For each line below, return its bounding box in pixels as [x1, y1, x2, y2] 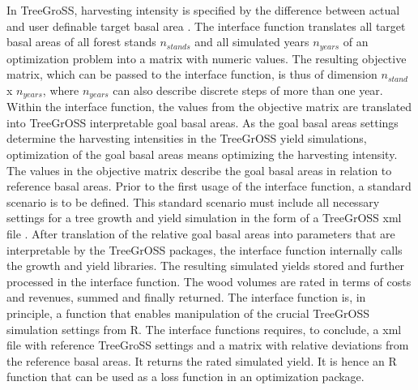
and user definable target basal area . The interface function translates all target [6, 17, 406, 34]
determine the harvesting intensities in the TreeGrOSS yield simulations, [6, 130, 367, 147]
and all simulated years [194, 33, 309, 50]
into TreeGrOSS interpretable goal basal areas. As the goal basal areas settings [6, 114, 399, 131]
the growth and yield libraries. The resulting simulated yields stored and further [6, 257, 405, 274]
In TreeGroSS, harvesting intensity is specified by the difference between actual [6, 2, 400, 18]
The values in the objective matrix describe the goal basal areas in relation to [6, 161, 392, 178]
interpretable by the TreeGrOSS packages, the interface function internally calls [6, 241, 403, 258]
